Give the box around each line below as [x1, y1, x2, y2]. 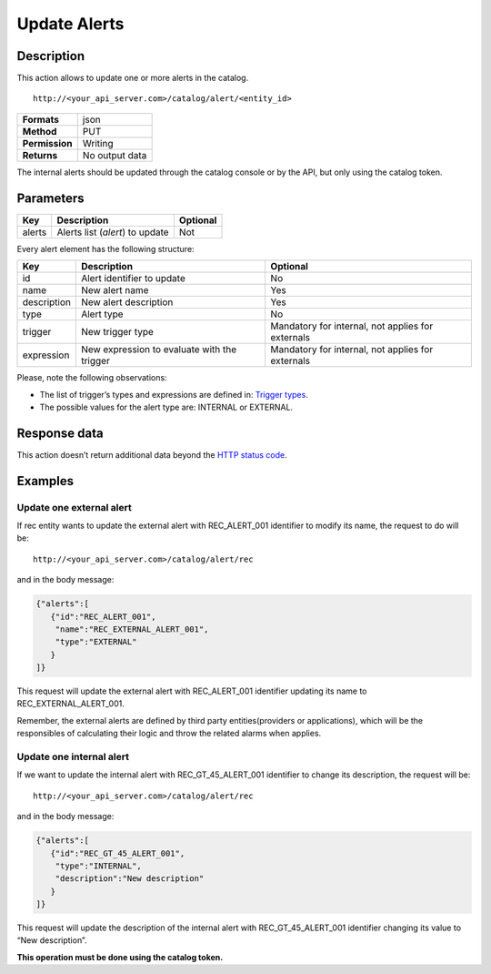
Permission [22, 137, 73, 149]
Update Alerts [16, 14, 125, 34]
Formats [22, 113, 59, 126]
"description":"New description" [55, 874, 205, 884]
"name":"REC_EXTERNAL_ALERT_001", [55, 624, 209, 634]
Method [22, 125, 57, 137]
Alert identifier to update [80, 272, 185, 285]
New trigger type [80, 326, 155, 339]
